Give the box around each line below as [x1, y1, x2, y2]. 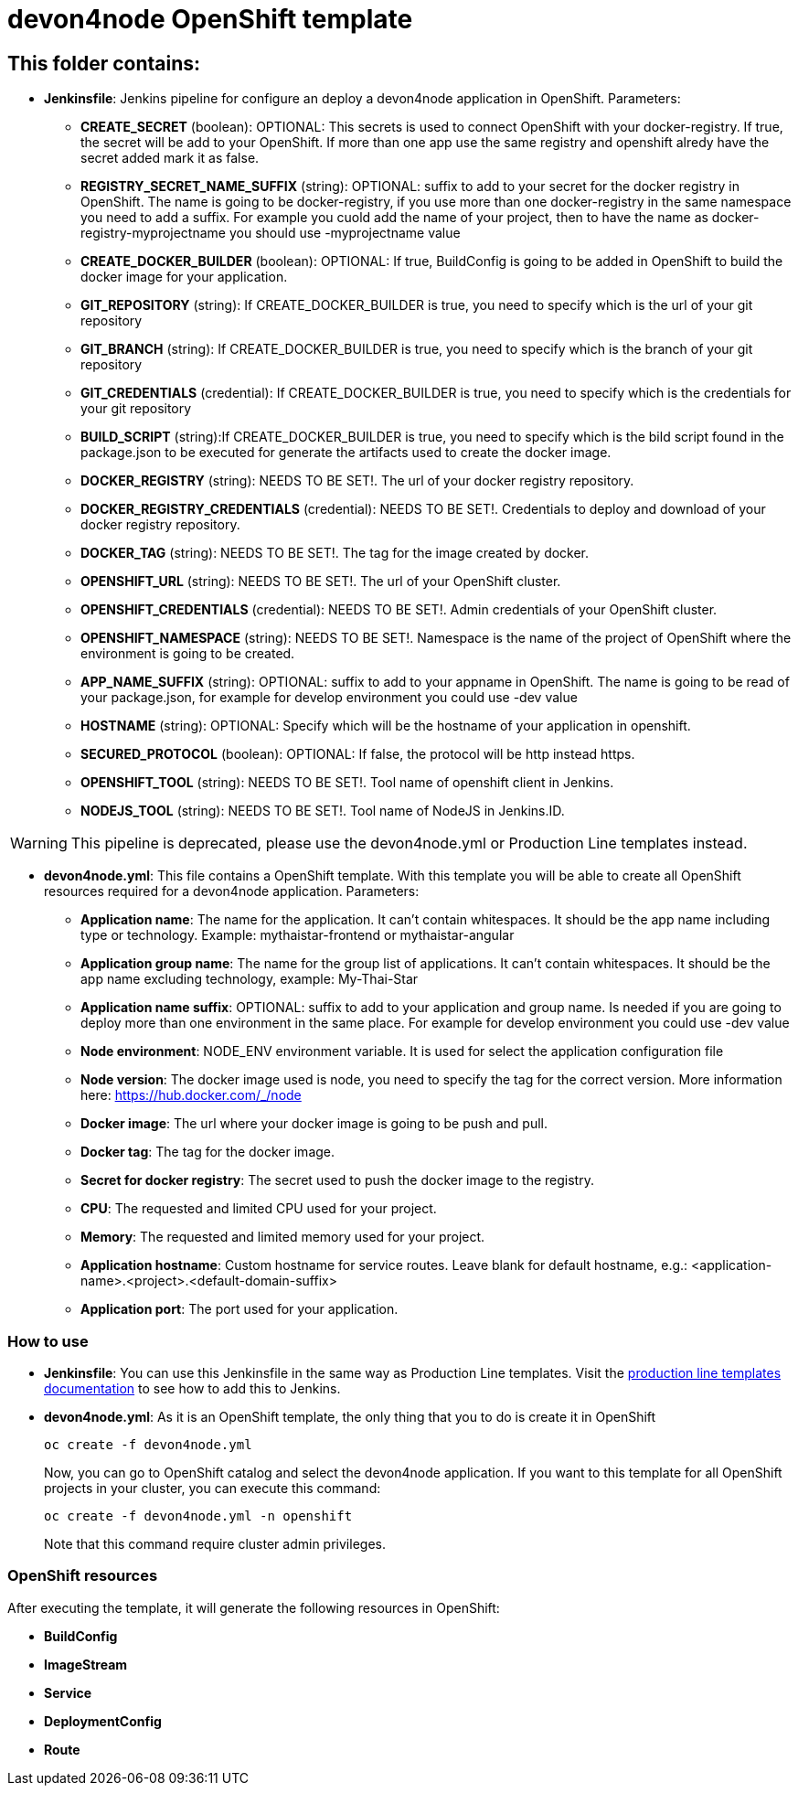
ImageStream [44, 1656, 128, 1672]
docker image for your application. [80, 269, 288, 285]
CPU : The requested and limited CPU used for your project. [80, 1201, 437, 1217]
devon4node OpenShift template [7, 4, 413, 35]
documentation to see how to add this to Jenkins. [44, 1380, 341, 1396]
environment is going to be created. [80, 646, 295, 662]
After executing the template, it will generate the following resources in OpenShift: [7, 1599, 500, 1616]
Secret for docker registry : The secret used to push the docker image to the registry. [80, 1172, 594, 1189]
